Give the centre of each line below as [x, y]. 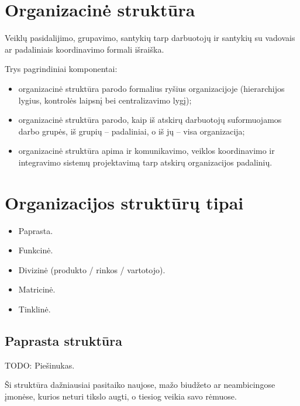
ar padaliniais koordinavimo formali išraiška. [85, 49]
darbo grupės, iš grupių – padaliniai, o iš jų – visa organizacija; [132, 131]
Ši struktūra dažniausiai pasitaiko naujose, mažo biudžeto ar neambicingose [140, 385]
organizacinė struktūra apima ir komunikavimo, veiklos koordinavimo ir [146, 151]
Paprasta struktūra [63, 340]
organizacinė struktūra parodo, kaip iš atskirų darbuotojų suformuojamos [150, 120]
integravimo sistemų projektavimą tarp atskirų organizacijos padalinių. [145, 162]
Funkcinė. [36, 250]
